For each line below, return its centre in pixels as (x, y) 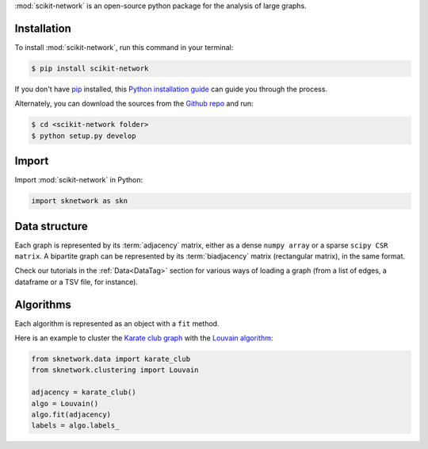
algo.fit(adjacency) (71, 415)
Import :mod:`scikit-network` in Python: (79, 180)
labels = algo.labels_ (75, 426)
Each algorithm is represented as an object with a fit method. (117, 323)
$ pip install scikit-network (90, 68)
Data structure (52, 226)
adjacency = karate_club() (84, 392)
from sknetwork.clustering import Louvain (115, 370)
